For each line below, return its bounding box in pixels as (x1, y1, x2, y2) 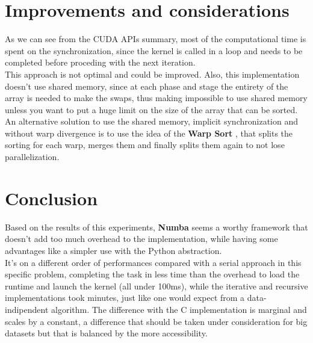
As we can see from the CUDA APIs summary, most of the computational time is (5, 32, 306, 45)
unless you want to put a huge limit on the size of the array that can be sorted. (5, 103, 298, 116)
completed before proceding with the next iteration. (5, 56, 196, 69)
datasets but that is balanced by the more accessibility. (5, 327, 208, 339)
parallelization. (5, 150, 60, 163)
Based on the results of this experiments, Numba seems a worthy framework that (5, 220, 308, 233)
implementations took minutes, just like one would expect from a (5, 291, 245, 304)
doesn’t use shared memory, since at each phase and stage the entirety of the (5, 79, 288, 92)
